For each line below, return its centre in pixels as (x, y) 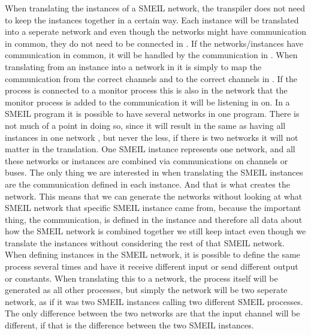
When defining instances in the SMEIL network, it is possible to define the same (153, 254)
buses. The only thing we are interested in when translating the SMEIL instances (154, 172)
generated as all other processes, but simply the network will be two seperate (146, 290)
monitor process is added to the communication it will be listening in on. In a (147, 102)
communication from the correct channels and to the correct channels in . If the (151, 78)
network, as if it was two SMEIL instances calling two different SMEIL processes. (154, 301)
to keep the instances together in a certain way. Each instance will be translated (152, 19)
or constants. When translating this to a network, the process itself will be (141, 278)
